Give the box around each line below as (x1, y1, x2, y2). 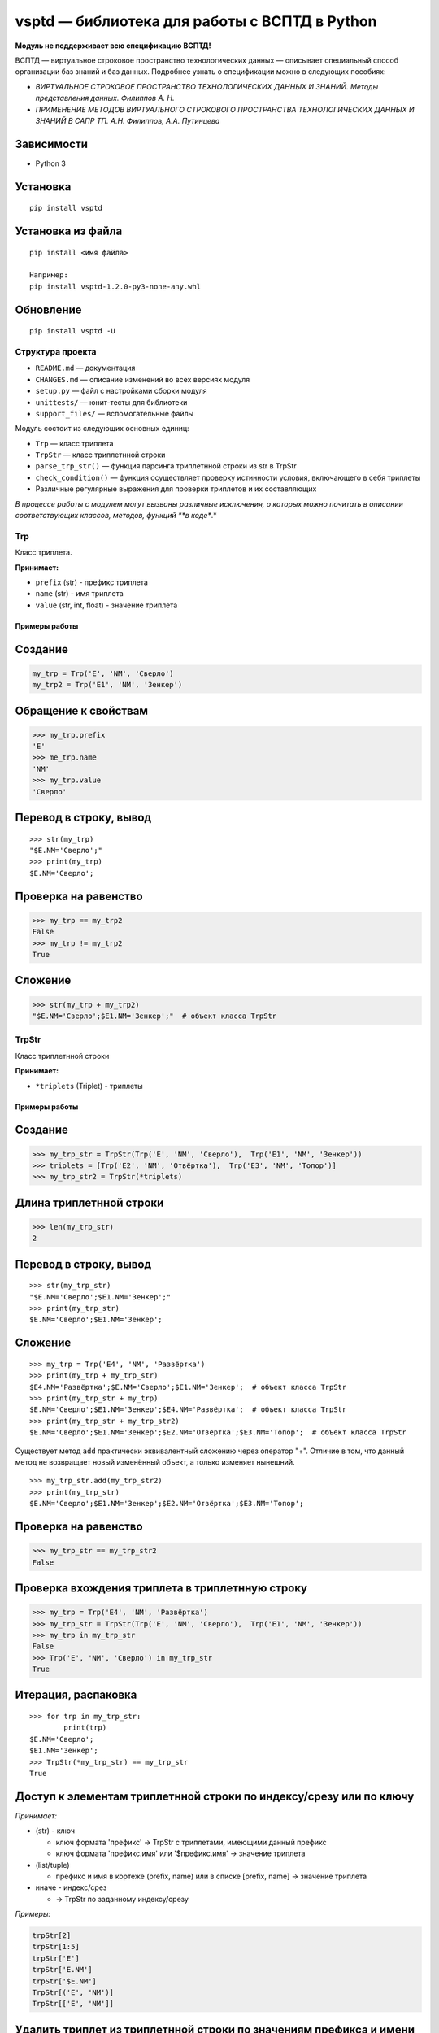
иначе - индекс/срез (35, 1883, 107, 1892)
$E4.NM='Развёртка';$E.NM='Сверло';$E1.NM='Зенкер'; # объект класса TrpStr (29, 1382, 347, 1391)
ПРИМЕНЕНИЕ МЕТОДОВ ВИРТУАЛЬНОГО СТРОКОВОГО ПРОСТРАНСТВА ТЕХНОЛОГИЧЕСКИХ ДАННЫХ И (35, 104, 415, 114)
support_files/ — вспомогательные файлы (35, 408, 194, 418)
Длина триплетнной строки (15, 1195, 164, 1209)
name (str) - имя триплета (35, 589, 124, 599)
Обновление (15, 303, 82, 316)
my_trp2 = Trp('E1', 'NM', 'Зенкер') (32, 680, 183, 690)
